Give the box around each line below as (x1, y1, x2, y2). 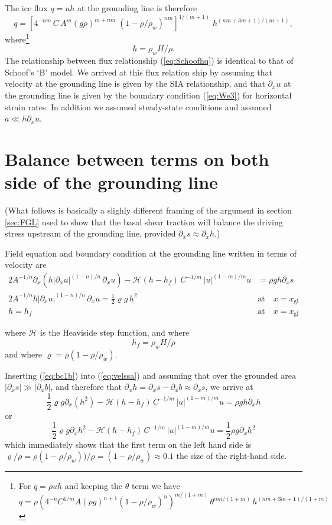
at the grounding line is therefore (77, 2, 197, 14)
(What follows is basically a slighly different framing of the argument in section (5, 204, 292, 216)
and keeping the (64, 480, 123, 492)
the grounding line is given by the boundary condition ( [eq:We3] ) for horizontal (5, 88, 292, 101)
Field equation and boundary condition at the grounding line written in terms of (5, 247, 297, 259)
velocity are (5, 258, 47, 271)
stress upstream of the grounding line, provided (5, 227, 176, 239)
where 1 (5, 31, 30, 45)
